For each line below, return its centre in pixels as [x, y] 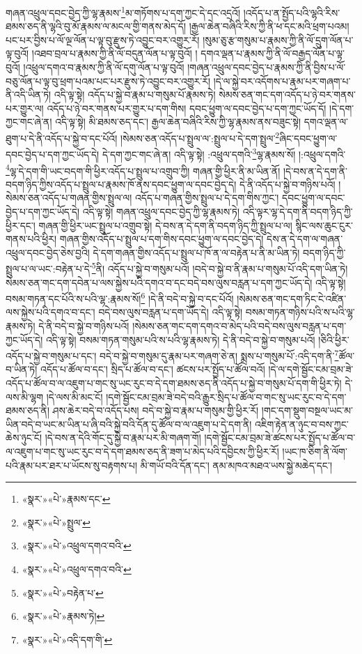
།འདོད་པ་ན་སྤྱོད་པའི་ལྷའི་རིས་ [292, 12]
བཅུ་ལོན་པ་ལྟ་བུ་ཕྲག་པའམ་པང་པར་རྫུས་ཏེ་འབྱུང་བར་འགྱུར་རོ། [108, 81]
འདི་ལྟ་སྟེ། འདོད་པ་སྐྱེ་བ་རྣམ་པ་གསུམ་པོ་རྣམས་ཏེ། [135, 94]
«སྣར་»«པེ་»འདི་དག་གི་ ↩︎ [67, 639]
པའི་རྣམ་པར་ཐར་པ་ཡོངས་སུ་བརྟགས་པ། [72, 465]
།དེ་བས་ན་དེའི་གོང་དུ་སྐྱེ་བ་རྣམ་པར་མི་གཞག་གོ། [123, 438]
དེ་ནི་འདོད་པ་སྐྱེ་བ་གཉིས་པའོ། [287, 184]
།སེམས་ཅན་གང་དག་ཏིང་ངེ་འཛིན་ [292, 298]
